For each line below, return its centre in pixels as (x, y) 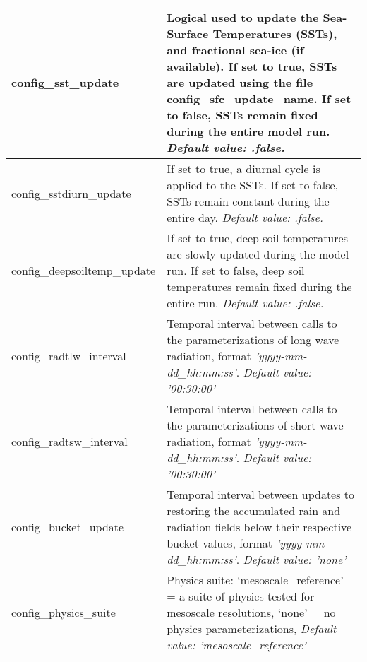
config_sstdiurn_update (71, 193)
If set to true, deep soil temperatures (257, 238)
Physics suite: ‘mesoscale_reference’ (255, 580)
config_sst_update (65, 82)
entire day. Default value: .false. (245, 217)
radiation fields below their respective (259, 527)
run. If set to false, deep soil (236, 270)
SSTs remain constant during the (248, 201)
